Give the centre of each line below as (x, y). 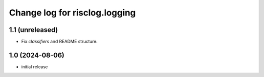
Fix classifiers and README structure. (59, 42)
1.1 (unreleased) (33, 30)
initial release (35, 67)
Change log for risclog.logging (72, 13)
